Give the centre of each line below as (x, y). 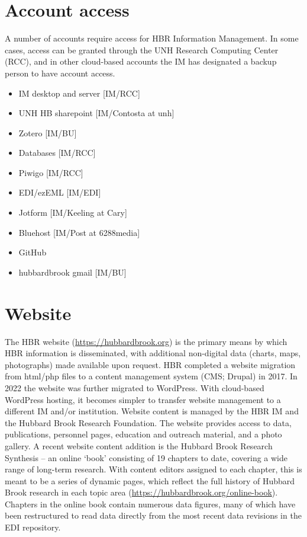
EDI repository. (33, 527)
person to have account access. (60, 73)
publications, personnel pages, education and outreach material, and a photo (143, 434)
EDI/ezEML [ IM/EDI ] (60, 192)
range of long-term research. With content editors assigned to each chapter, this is (153, 469)
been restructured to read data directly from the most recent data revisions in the (153, 515)
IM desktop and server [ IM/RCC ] (79, 93)
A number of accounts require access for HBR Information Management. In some (152, 38)
